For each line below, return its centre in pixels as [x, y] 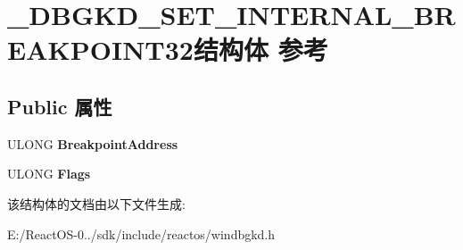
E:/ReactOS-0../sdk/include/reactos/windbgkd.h [141, 233]
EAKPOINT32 [100, 50]
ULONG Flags [49, 174]
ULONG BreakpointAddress [93, 143]
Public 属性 [60, 106]
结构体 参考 [260, 50]
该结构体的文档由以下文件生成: [96, 203]
